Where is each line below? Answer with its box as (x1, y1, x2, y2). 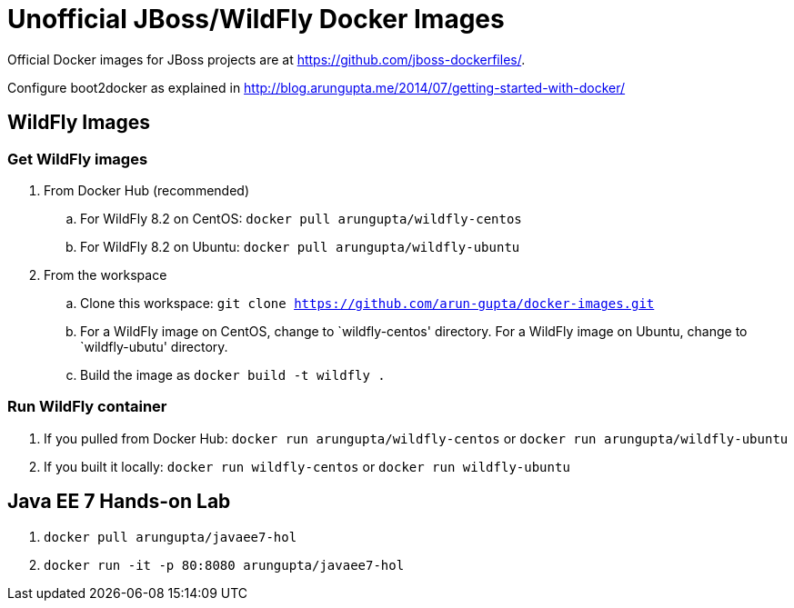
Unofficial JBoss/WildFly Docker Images (7, 4, 505, 35)
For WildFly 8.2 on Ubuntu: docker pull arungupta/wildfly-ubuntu (80, 238, 520, 254)
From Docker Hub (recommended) (44, 182, 249, 198)
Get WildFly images (7, 149, 148, 168)
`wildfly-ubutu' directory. (80, 338, 228, 354)
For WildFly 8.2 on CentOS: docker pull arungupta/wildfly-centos (80, 210, 522, 226)
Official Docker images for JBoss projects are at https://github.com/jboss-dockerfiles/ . (7, 51, 526, 67)
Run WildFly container (7, 397, 167, 416)
